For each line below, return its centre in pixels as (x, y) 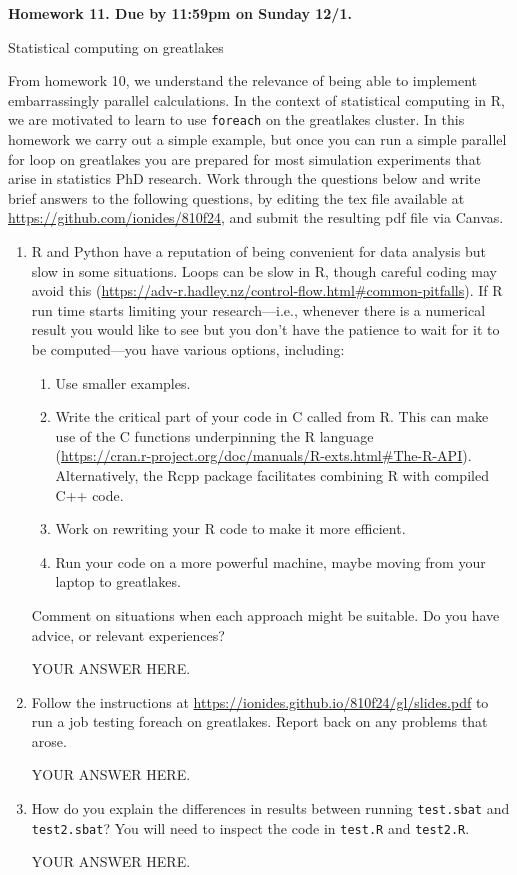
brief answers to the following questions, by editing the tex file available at (236, 197)
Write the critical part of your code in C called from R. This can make (272, 416)
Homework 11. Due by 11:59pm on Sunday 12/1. (180, 13)
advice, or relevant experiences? (128, 634)
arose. (49, 740)
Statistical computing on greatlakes (116, 46)
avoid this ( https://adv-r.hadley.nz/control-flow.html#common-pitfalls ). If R (267, 290)
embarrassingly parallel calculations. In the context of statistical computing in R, (256, 99)
